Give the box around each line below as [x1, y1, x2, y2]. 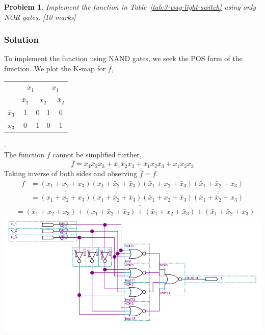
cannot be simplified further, [52, 149, 142, 159]
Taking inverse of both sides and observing [4, 168, 137, 179]
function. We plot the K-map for [4, 63, 106, 73]
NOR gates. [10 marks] [4, 11, 76, 22]
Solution [4, 33, 39, 46]
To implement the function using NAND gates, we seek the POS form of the [4, 53, 243, 64]
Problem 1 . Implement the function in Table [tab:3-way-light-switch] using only [4, 2, 256, 12]
